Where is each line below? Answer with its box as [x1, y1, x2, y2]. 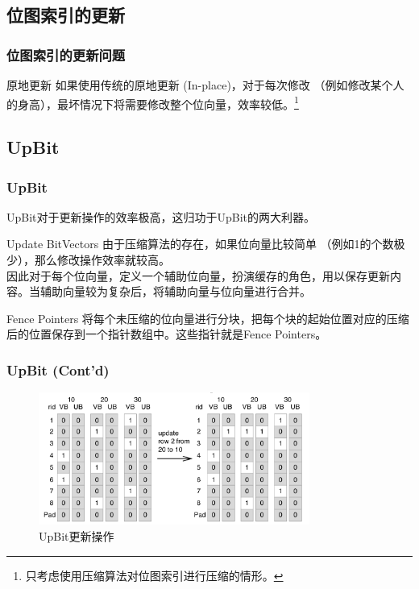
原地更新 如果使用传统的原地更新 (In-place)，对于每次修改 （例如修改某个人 [6, 77, 404, 93]
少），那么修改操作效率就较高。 [6, 251, 170, 268]
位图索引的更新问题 [6, 44, 126, 64]
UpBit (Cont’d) [6, 359, 110, 380]
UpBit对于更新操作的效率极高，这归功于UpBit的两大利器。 [6, 208, 316, 225]
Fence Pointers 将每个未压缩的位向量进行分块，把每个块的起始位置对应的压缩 [6, 309, 409, 326]
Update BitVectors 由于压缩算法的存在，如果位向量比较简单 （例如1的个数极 [6, 235, 405, 252]
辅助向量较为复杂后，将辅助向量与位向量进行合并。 [39, 283, 311, 300]
